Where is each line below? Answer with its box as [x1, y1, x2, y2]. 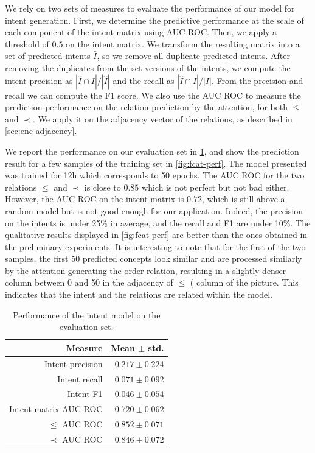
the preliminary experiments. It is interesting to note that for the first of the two [5, 240, 306, 253]
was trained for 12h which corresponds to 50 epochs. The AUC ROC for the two [5, 169, 305, 181]
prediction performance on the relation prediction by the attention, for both [5, 100, 288, 113]
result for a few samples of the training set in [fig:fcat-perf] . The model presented [5, 156, 307, 169]
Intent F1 [67, 387, 103, 400]
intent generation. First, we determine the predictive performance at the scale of [5, 13, 304, 26]
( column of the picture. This [190, 276, 299, 289]
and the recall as [112, 74, 175, 86]
